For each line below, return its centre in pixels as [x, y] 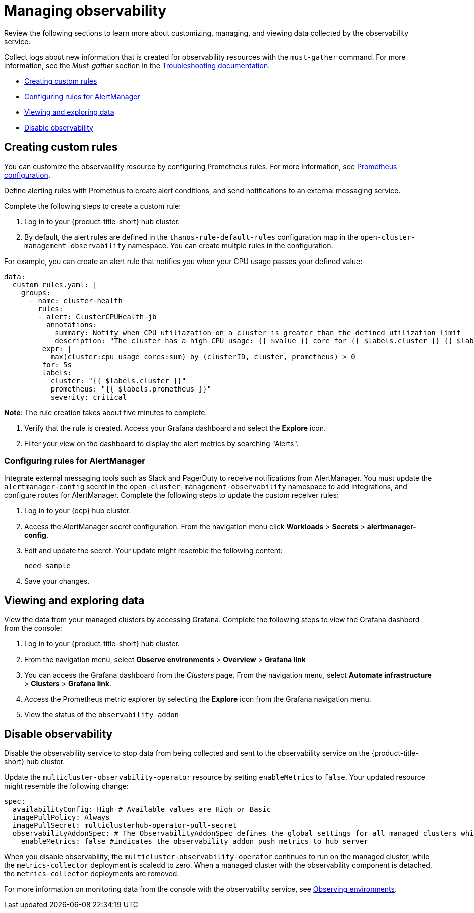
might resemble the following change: [66, 786]
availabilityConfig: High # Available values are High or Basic [142, 809]
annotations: [72, 324]
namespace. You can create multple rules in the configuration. [230, 245]
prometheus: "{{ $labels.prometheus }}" [131, 389]
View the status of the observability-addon [102, 715]
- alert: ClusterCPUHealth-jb [97, 316]
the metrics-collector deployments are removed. [92, 874]
